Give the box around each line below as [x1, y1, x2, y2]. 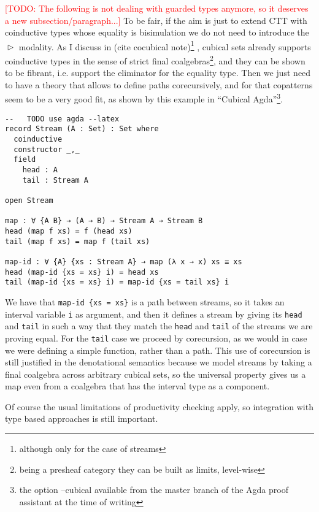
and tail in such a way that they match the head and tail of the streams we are [5, 319, 313, 332]
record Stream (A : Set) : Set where [5, 124, 159, 134]
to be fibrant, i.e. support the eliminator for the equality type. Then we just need [5, 66, 311, 79]
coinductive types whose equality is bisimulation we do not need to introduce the [5, 26, 309, 39]
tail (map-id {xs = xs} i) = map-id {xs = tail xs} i [5, 278, 229, 287]
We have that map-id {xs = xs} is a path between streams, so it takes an [5, 295, 285, 308]
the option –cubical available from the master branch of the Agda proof [19, 483, 288, 496]
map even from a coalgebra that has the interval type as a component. [5, 380, 270, 392]
